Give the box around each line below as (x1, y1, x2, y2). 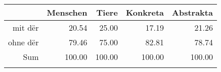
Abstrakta (172, 7, 213, 18)
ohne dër (8, 36, 39, 48)
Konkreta (125, 7, 164, 18)
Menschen (47, 7, 87, 18)
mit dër (12, 22, 39, 33)
